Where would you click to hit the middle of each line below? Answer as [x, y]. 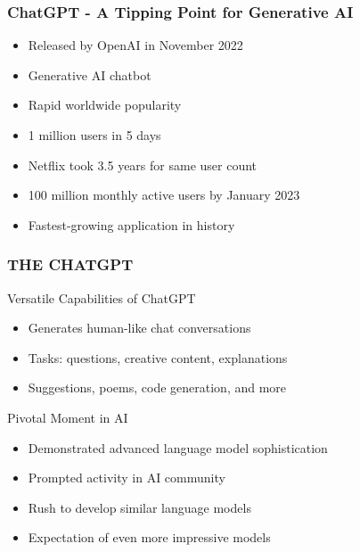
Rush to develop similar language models [139, 507]
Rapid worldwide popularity [105, 105]
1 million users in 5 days [94, 135]
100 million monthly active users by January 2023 [164, 195]
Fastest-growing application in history [131, 224]
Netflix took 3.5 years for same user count [143, 165]
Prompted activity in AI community [127, 478]
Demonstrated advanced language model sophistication [178, 447]
